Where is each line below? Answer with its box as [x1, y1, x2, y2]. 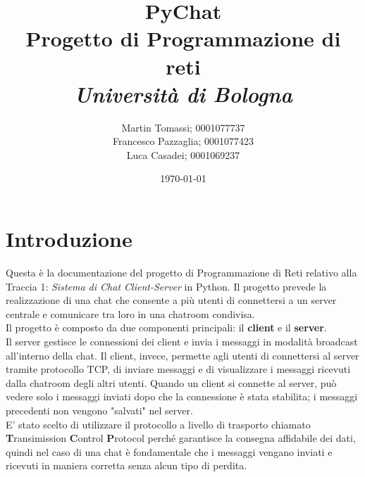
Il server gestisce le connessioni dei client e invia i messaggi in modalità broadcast [6, 333, 358, 348]
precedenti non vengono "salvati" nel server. [6, 402, 193, 417]
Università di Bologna [74, 79, 292, 108]
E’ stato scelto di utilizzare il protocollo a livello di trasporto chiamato [6, 416, 311, 431]
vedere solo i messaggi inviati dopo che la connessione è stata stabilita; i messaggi [6, 389, 358, 404]
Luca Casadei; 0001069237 [126, 147, 240, 162]
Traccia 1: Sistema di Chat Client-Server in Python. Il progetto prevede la [6, 279, 327, 293]
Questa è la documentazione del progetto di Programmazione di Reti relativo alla [6, 265, 357, 279]
